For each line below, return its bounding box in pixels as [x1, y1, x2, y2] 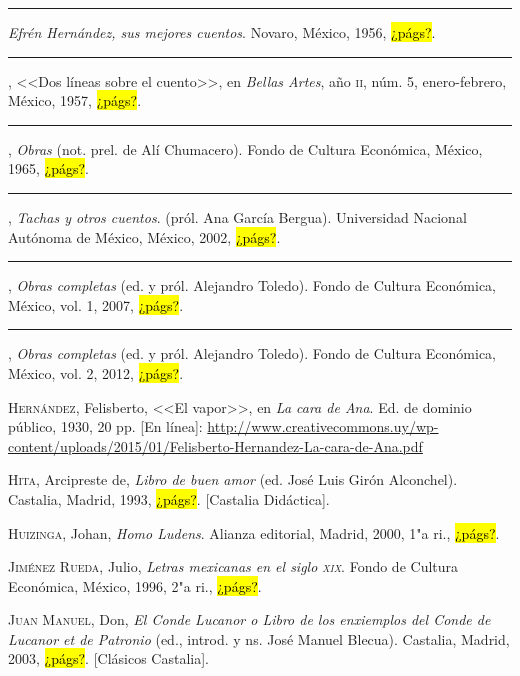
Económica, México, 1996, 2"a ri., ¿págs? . [8, 575, 262, 596]
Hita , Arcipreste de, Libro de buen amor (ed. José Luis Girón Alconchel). [8, 469, 458, 490]
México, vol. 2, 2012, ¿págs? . [8, 362, 184, 383]
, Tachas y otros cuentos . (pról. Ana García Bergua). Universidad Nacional [8, 206, 467, 227]
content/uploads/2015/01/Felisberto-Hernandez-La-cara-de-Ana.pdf [8, 435, 423, 456]
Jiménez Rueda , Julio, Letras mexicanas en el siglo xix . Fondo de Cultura [8, 556, 459, 577]
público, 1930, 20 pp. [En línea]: [8, 416, 203, 437]
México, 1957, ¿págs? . [8, 90, 142, 111]
